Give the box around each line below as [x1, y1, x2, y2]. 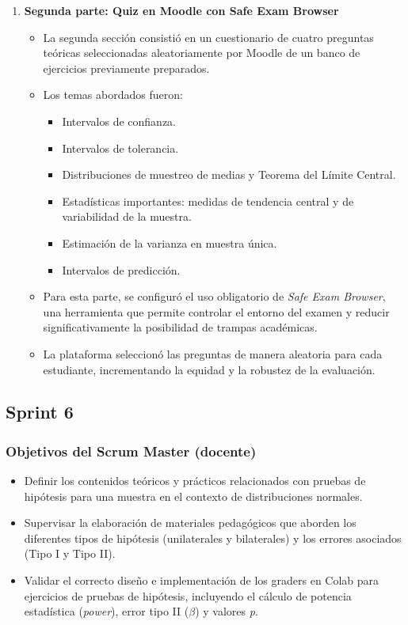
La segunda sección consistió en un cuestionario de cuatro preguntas [43, 28, 374, 45]
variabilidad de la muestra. [62, 208, 192, 225]
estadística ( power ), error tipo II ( [24, 603, 189, 619]
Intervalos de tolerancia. [62, 139, 179, 156]
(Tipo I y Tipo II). [24, 545, 116, 562]
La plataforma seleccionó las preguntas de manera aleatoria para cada [43, 345, 383, 362]
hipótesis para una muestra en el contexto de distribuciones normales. [24, 487, 363, 504]
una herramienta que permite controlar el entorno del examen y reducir [43, 303, 390, 320]
